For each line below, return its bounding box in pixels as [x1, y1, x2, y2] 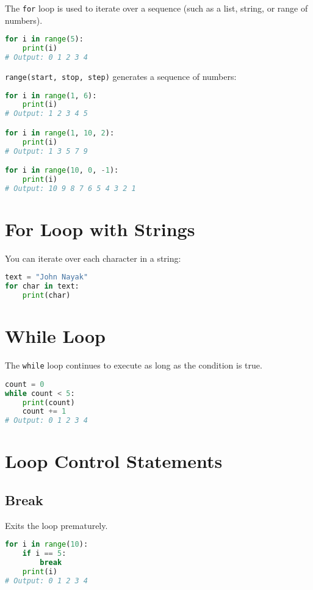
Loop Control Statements [5, 448, 223, 473]
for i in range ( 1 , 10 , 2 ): [5, 128, 115, 137]
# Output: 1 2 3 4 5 [5, 109, 88, 118]
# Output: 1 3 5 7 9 [5, 146, 88, 156]
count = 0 [5, 380, 45, 389]
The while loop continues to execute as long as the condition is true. [5, 359, 262, 372]
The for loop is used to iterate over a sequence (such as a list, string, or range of [5, 2, 308, 14]
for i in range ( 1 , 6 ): [5, 91, 97, 100]
